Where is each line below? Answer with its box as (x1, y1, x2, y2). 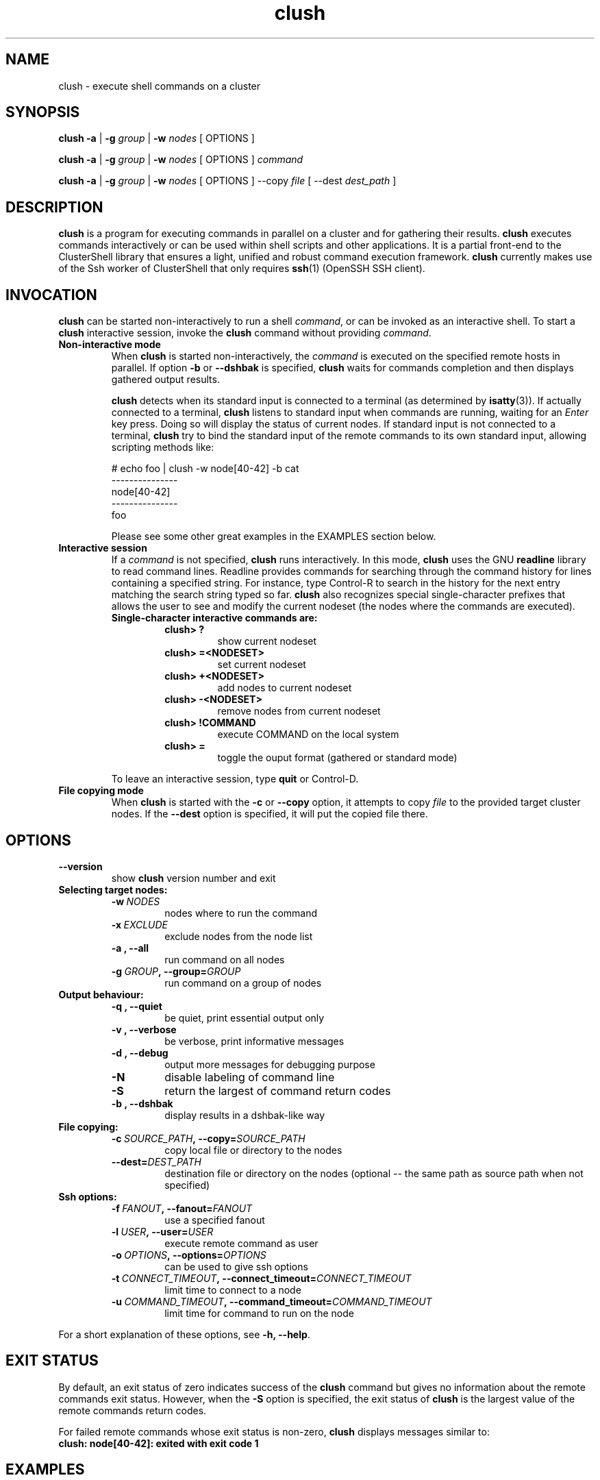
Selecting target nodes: (58, 883, 168, 896)
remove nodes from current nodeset (217, 705, 381, 717)
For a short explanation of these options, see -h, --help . (58, 1328, 310, 1340)
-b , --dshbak (111, 1097, 173, 1109)
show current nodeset (217, 635, 317, 647)
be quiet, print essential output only (164, 1011, 325, 1024)
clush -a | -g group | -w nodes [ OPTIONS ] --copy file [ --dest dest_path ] (58, 175, 397, 187)
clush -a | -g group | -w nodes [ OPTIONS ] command (58, 153, 303, 166)
